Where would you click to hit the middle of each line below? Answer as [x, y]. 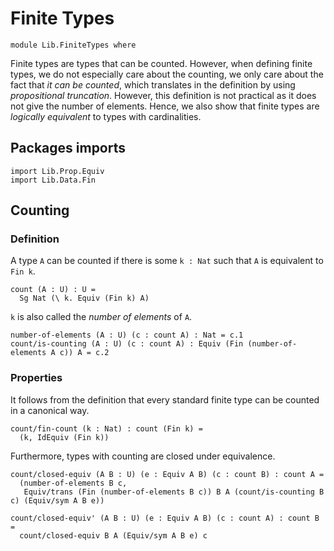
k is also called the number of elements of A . [101, 317]
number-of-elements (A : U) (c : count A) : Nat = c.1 [127, 335]
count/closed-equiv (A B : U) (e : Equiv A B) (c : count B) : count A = [167, 474]
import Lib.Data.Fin [53, 180]
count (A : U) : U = [53, 290]
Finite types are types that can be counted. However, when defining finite [161, 63]
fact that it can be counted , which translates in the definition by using [153, 84]
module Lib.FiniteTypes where [73, 45]
